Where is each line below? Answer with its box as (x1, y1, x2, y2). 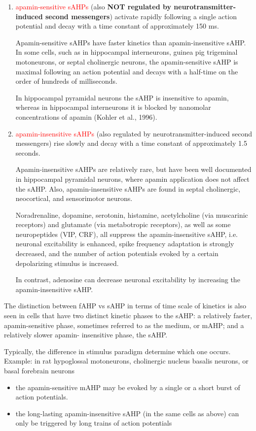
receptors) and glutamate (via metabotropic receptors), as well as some (15, 219, 231, 230)
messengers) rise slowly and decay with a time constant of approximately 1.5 (15, 138, 247, 148)
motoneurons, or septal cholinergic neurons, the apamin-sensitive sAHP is (15, 56, 238, 66)
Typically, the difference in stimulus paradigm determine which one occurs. (4, 346, 231, 356)
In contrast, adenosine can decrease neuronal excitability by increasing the (15, 274, 240, 285)
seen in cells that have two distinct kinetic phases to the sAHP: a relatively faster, (4, 310, 253, 321)
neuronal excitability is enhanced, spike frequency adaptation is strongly (15, 238, 234, 249)
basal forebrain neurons (4, 365, 75, 375)
